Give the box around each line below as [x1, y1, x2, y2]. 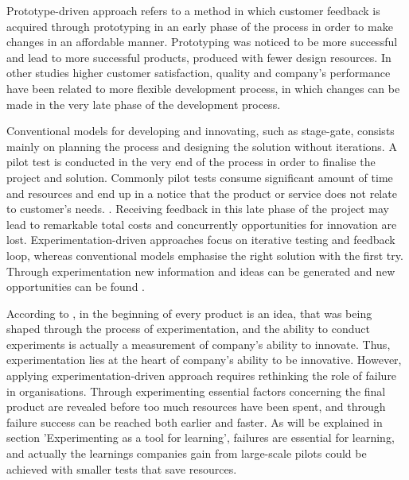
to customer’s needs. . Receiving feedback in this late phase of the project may [6, 200, 389, 217]
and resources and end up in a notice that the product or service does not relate [6, 184, 397, 201]
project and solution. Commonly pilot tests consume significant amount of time [6, 168, 393, 185]
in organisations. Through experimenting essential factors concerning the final [6, 382, 386, 399]
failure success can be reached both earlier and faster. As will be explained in [6, 413, 383, 430]
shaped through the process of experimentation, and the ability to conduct [6, 320, 370, 337]
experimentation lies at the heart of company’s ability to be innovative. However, [6, 351, 402, 368]
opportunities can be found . [6, 278, 146, 295]
